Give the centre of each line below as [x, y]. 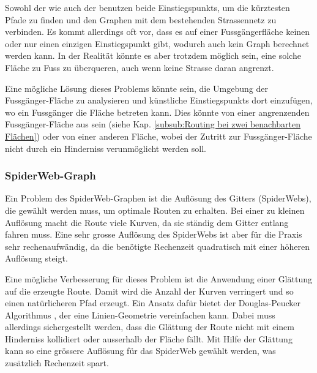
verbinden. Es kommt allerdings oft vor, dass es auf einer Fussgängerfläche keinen [158, 32]
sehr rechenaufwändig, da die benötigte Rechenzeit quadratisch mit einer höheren [157, 246]
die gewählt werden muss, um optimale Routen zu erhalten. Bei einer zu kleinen [155, 210]
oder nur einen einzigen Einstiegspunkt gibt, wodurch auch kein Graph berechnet [157, 43]
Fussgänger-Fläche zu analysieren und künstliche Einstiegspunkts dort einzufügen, [159, 100]
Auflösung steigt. [36, 258]
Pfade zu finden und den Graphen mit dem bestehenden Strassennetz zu [141, 19]
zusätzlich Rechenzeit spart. [57, 363]
